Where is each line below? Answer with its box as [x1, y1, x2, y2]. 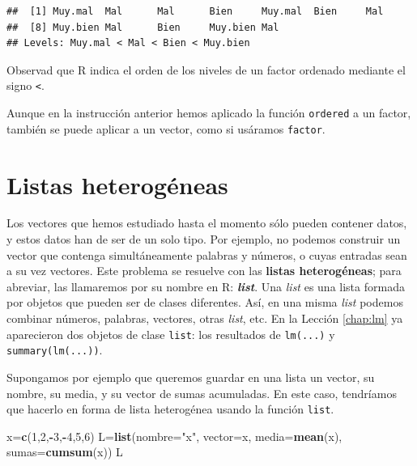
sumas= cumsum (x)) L [6, 443, 123, 460]
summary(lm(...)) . [6, 341, 103, 358]
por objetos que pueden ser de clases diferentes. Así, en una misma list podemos [6, 294, 403, 311]
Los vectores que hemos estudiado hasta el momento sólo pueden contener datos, [6, 214, 407, 231]
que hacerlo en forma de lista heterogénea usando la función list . [6, 400, 334, 417]
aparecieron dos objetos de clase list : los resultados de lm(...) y [6, 325, 335, 342]
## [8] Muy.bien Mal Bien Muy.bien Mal [6, 21, 279, 33]
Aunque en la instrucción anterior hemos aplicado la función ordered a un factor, [6, 104, 411, 121]
